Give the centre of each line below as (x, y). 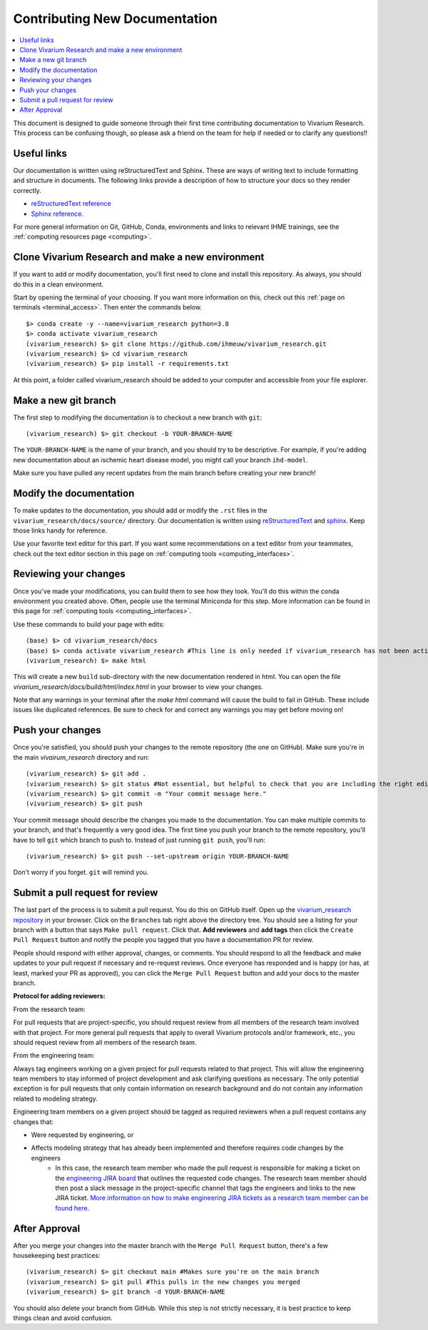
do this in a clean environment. (58, 284)
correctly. (27, 190)
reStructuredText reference (71, 204)
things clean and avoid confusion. (63, 1318)
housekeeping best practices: (57, 1256)
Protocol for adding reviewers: (59, 996)
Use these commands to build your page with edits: (89, 624)
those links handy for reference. (60, 530)
